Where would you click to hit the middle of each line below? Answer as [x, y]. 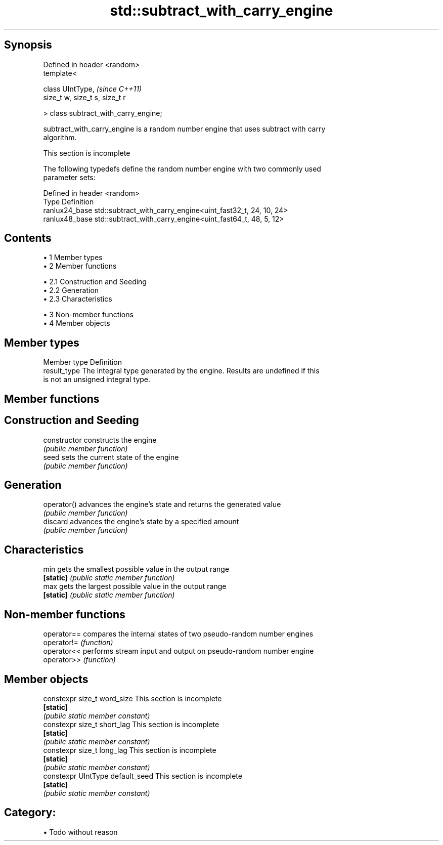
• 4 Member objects [77, 323]
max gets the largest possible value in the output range [135, 586]
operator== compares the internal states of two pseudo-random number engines [178, 634]
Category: [30, 813]
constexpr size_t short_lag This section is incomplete [131, 724]
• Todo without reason [80, 832]
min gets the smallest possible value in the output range [136, 569]
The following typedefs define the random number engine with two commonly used [182, 168]
